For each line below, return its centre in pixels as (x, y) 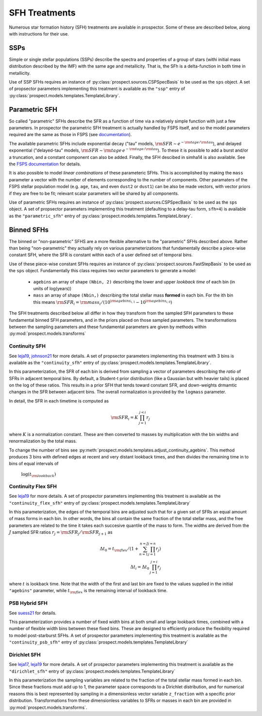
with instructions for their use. (39, 34)
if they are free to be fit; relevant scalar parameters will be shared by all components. (94, 193)
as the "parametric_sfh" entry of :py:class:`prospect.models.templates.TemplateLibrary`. (101, 216)
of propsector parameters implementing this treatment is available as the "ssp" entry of (97, 89)
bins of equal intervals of (34, 464)
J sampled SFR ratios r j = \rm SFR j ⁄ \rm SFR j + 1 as (61, 533)
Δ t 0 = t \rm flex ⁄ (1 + (119, 549)
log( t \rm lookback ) (39, 475)
